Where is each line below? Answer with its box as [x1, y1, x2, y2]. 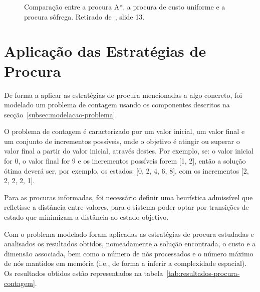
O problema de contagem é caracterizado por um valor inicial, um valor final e [4, 126, 245, 136]
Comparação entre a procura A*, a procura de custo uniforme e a [24, 2, 225, 12]
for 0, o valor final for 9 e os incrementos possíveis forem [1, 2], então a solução [4, 156, 246, 166]
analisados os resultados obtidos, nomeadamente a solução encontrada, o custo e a [4, 238, 256, 249]
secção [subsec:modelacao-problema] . [4, 109, 117, 119]
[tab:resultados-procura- [166, 268, 240, 278]
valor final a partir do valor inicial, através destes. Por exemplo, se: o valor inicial [4, 145, 253, 156]
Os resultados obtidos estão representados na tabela [4, 268, 163, 278]
